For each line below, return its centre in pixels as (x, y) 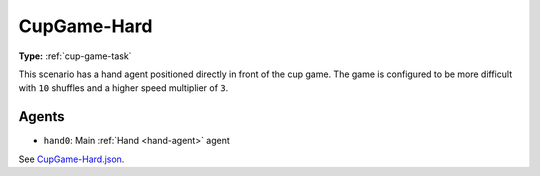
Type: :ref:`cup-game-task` (75, 56)
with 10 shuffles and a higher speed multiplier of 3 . (123, 88)
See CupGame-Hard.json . (71, 159)
